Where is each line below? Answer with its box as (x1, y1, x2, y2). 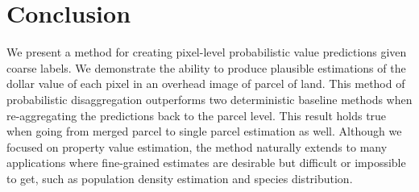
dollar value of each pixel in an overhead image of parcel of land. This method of (6, 75, 405, 92)
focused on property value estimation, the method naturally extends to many (6, 138, 388, 155)
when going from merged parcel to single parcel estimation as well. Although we (6, 123, 402, 140)
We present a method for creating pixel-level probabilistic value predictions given (6, 44, 407, 61)
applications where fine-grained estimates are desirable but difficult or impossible (6, 154, 406, 171)
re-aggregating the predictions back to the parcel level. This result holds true (6, 106, 387, 123)
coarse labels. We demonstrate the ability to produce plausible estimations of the (6, 59, 406, 76)
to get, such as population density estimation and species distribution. (6, 169, 353, 186)
